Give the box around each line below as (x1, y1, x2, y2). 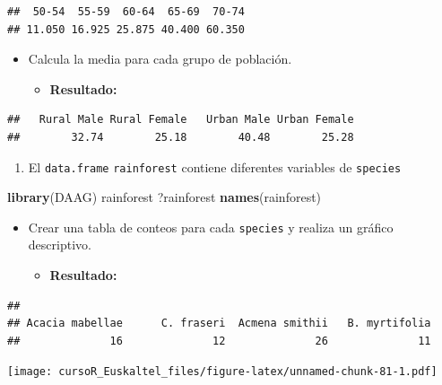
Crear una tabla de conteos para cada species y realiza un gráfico (28, 217, 394, 236)
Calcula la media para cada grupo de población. (28, 49, 292, 68)
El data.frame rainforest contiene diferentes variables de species (28, 157, 402, 176)
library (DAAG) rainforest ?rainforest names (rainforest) (7, 188, 322, 206)
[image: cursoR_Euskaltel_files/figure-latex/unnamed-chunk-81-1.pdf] (7, 365, 438, 379)
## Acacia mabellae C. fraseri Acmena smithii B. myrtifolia (7, 317, 431, 330)
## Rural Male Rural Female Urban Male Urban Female (7, 113, 354, 127)
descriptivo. (28, 235, 91, 254)
